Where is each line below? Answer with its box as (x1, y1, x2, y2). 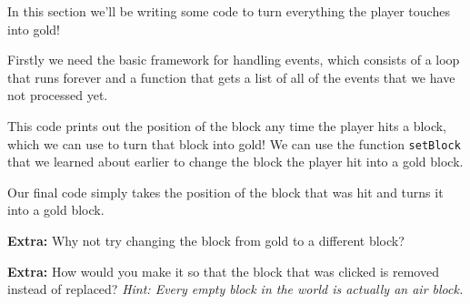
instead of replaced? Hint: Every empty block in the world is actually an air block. (7, 279, 464, 299)
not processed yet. (7, 86, 108, 105)
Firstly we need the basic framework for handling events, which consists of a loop (7, 50, 460, 69)
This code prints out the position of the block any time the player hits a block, (7, 116, 446, 135)
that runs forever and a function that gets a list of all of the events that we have (7, 67, 455, 86)
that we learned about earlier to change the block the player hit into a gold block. (7, 152, 464, 171)
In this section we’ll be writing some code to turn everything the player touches (7, 2, 450, 20)
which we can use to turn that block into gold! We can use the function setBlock (7, 134, 461, 153)
